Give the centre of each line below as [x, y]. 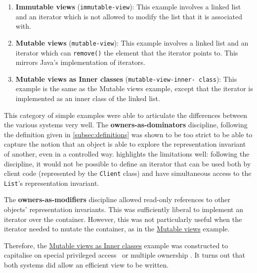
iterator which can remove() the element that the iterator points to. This [127, 52]
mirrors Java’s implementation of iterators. [80, 62]
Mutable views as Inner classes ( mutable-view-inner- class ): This [126, 79]
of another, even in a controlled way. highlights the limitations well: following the [127, 153]
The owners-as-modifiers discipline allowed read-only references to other [117, 199]
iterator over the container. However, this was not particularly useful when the [123, 219]
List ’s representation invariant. [52, 183]
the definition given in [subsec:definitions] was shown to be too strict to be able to [128, 134]
